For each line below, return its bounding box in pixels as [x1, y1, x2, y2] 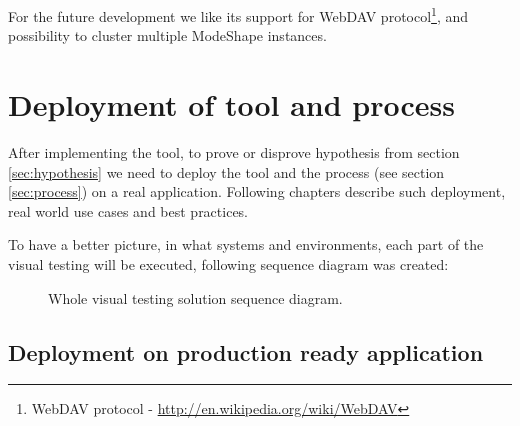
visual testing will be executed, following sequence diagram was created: [8, 253, 449, 274]
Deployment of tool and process [8, 84, 456, 125]
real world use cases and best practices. [8, 200, 249, 221]
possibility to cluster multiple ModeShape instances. [8, 25, 327, 46]
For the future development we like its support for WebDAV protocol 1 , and [8, 3, 469, 26]
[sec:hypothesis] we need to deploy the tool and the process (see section [8, 161, 445, 182]
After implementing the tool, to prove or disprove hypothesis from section [8, 141, 460, 162]
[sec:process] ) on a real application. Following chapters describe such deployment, [8, 181, 506, 202]
